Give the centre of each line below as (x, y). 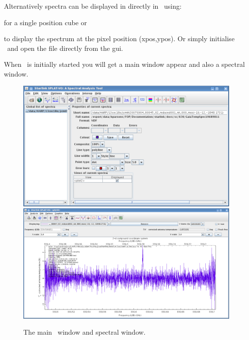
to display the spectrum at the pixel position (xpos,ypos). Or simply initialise (119, 39)
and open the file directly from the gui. (65, 48)
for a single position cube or (45, 22)
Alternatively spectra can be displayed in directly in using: (93, 6)
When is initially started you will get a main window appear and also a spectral (124, 64)
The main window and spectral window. (84, 332)
